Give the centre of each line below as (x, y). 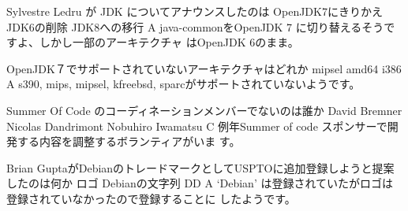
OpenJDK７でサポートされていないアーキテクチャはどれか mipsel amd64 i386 (204, 68)
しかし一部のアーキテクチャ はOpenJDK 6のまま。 (169, 42)
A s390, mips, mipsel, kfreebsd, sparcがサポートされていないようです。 (183, 84)
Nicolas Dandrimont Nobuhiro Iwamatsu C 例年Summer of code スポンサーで (197, 126)
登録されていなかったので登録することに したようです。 (151, 198)
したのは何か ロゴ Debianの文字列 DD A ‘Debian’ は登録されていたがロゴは (200, 183)
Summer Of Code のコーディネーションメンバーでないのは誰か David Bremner (204, 110)
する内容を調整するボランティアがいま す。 (129, 141)
